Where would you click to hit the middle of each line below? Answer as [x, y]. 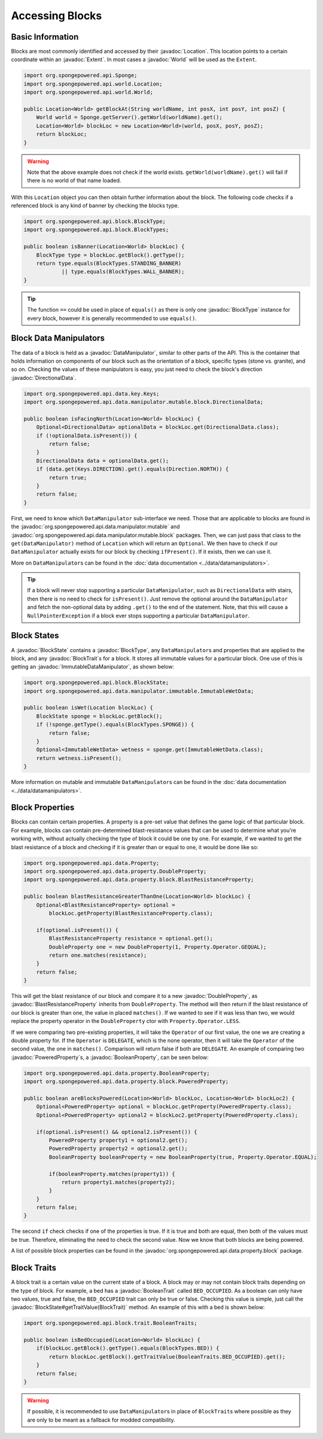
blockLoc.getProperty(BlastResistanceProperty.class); [131, 913]
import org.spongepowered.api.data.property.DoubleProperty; [115, 871]
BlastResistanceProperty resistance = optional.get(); [131, 939]
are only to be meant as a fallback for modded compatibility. [101, 1420]
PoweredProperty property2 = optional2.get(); [118, 1149]
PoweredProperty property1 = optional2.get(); [118, 1140]
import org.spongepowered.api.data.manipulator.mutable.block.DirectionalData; [144, 402]
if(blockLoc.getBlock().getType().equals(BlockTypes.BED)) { [128, 1348]
